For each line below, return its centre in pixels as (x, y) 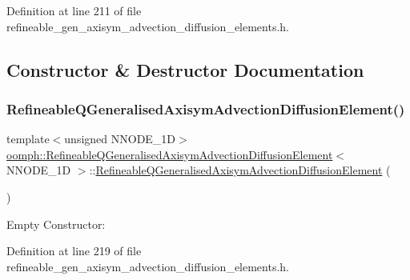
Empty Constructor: (56, 224)
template (28, 139)
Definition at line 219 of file (74, 251)
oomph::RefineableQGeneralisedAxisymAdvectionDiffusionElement (170, 154)
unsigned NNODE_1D (120, 139)
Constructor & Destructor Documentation (185, 69)
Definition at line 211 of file (74, 10)
